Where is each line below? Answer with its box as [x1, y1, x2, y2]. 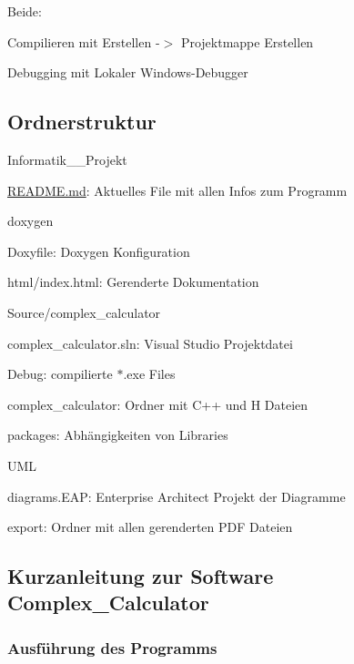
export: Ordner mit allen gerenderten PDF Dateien [7, 517, 293, 536]
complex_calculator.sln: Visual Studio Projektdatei [7, 333, 293, 352]
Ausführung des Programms [7, 636, 217, 659]
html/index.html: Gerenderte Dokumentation [7, 272, 259, 291]
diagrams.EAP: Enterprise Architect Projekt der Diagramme [7, 486, 346, 506]
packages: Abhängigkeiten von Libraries [7, 425, 228, 444]
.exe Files [123, 364, 176, 383]
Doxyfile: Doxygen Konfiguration [7, 241, 190, 260]
